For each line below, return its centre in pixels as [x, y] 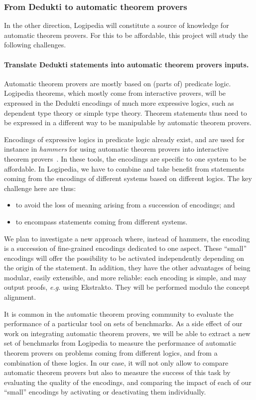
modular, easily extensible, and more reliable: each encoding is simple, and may [125, 277]
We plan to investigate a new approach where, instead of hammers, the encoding [127, 238]
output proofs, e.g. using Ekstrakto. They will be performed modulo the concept [127, 287]
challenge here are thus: [40, 188]
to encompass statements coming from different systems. [102, 221]
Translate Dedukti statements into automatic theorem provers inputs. [127, 64]
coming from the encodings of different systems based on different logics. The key [128, 178]
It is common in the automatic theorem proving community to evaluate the [119, 313]
